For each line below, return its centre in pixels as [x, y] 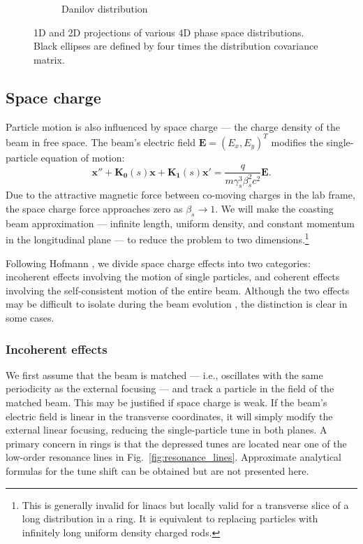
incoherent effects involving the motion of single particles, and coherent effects [173, 277]
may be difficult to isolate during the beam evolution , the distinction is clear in [177, 304]
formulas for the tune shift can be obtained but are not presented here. [157, 471]
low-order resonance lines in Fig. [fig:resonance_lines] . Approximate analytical [174, 457]
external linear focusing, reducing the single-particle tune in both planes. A [166, 430]
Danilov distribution [105, 8]
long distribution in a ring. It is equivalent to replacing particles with [170, 518]
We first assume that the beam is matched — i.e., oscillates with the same [164, 374]
